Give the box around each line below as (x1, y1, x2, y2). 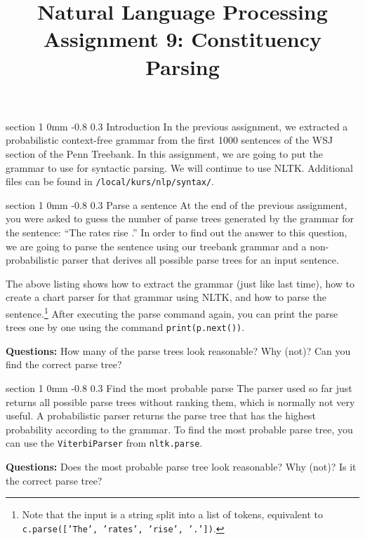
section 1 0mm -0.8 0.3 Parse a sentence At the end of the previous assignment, (6, 197, 347, 212)
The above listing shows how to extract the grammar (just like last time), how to (6, 276, 355, 290)
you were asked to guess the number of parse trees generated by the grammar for (6, 211, 354, 226)
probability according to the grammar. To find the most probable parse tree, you (6, 421, 353, 436)
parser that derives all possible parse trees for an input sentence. (62, 252, 339, 267)
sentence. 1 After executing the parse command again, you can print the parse (6, 304, 338, 320)
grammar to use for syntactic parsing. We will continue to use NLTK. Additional (6, 160, 353, 175)
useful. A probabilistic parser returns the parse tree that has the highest (6, 408, 316, 423)
